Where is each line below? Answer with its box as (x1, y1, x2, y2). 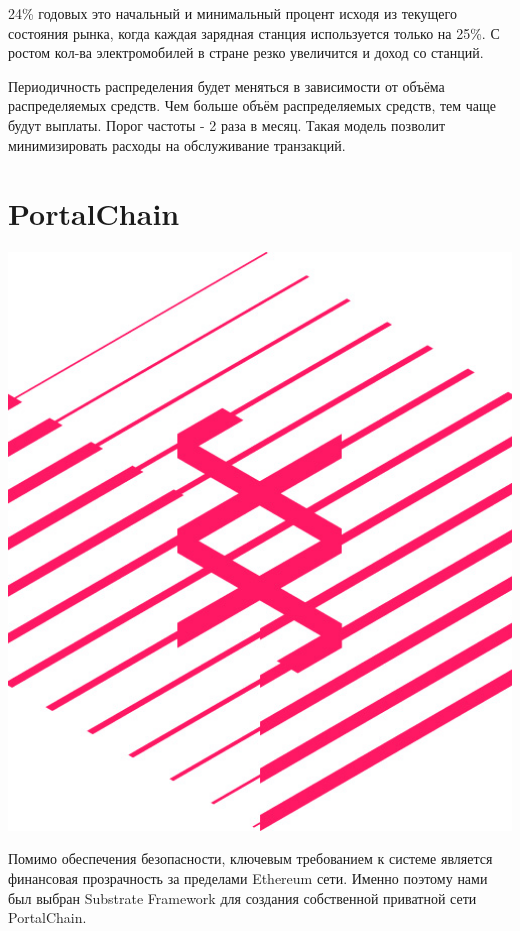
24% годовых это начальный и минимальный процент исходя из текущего (8, 3, 457, 23)
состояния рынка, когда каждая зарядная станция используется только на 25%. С (8, 22, 500, 43)
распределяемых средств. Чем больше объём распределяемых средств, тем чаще (8, 95, 497, 116)
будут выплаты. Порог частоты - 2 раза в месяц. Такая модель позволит (8, 114, 446, 135)
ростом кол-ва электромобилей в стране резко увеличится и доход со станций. (8, 42, 484, 63)
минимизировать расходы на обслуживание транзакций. (8, 134, 346, 155)
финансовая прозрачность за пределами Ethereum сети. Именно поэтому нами (8, 868, 488, 889)
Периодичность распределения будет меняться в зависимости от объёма (8, 75, 445, 96)
